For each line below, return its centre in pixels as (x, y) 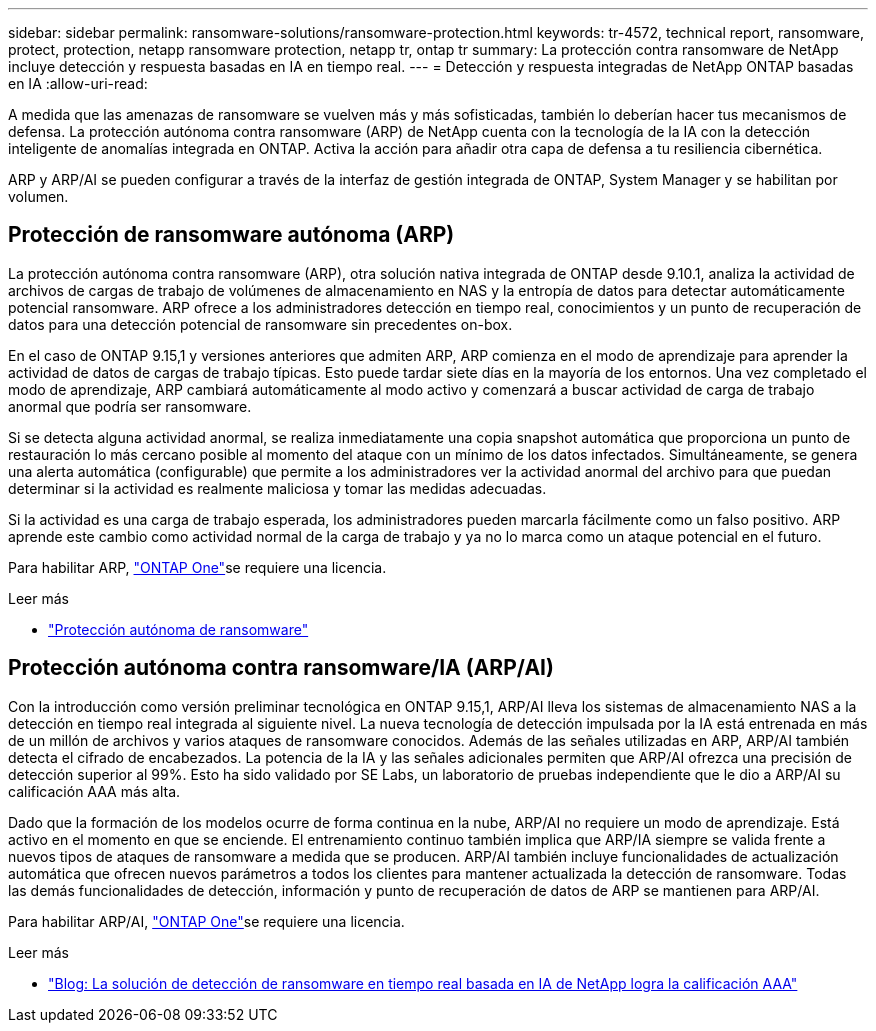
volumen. (38, 196)
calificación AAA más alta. (94, 791)
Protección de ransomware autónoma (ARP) (231, 235)
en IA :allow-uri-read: (78, 83)
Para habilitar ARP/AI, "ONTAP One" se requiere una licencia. (206, 921)
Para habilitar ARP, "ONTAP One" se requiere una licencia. (197, 567)
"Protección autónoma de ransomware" (178, 629)
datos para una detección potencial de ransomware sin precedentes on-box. (260, 324)
